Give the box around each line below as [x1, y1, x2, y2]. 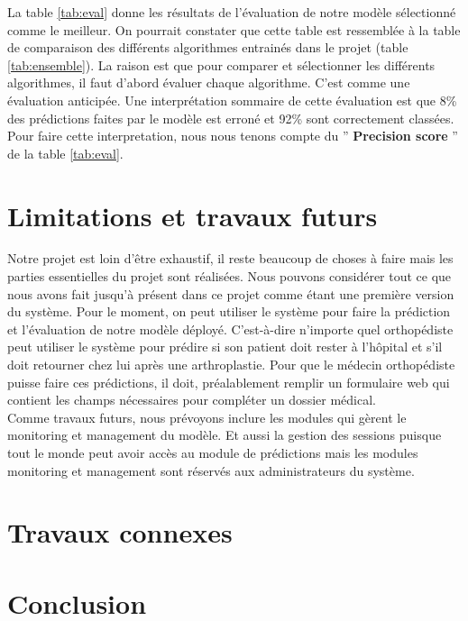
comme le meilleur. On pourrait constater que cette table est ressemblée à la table [7, 20, 461, 39]
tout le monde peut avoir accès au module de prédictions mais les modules [7, 443, 418, 461]
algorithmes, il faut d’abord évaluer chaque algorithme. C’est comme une [7, 73, 410, 92]
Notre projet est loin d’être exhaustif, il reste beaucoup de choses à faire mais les [7, 249, 454, 268]
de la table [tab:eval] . [7, 143, 124, 162]
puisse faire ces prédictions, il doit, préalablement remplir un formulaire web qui [7, 372, 450, 391]
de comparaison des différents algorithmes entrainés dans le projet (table [7, 38, 408, 57]
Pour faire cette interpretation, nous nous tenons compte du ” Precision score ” [7, 126, 458, 145]
